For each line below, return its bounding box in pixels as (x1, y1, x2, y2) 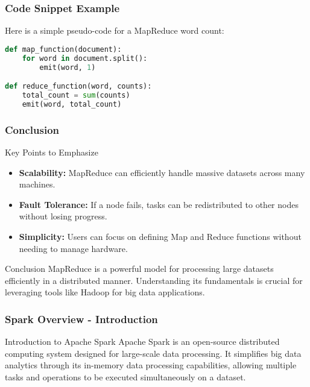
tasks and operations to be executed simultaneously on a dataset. (5, 370, 246, 383)
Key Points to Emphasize (5, 145, 98, 158)
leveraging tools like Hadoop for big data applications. (5, 286, 205, 298)
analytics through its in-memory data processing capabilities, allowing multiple (5, 359, 297, 371)
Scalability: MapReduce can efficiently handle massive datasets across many (19, 166, 305, 178)
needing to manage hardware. (19, 242, 128, 254)
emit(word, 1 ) (39, 63, 96, 72)
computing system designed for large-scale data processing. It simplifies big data (5, 347, 302, 359)
